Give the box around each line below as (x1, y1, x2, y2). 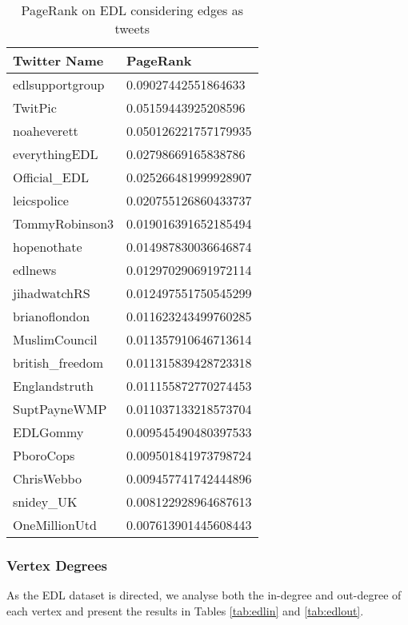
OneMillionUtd (13, 516, 97, 534)
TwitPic (13, 98, 57, 117)
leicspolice (13, 191, 69, 209)
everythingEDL (13, 145, 98, 163)
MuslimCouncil (13, 330, 98, 348)
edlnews (13, 261, 57, 279)
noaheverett (13, 121, 78, 140)
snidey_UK (13, 492, 78, 511)
